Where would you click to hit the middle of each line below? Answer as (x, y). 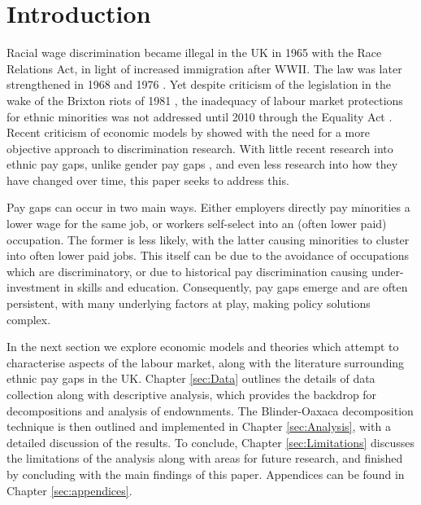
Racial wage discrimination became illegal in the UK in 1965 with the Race (194, 53)
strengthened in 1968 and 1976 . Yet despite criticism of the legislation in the (199, 84)
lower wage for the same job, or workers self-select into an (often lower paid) (197, 224)
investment (34, 287)
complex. (29, 319)
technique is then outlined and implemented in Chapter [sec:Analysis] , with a (199, 426)
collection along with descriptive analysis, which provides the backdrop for (192, 394)
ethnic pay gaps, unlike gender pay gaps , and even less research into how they (202, 164)
